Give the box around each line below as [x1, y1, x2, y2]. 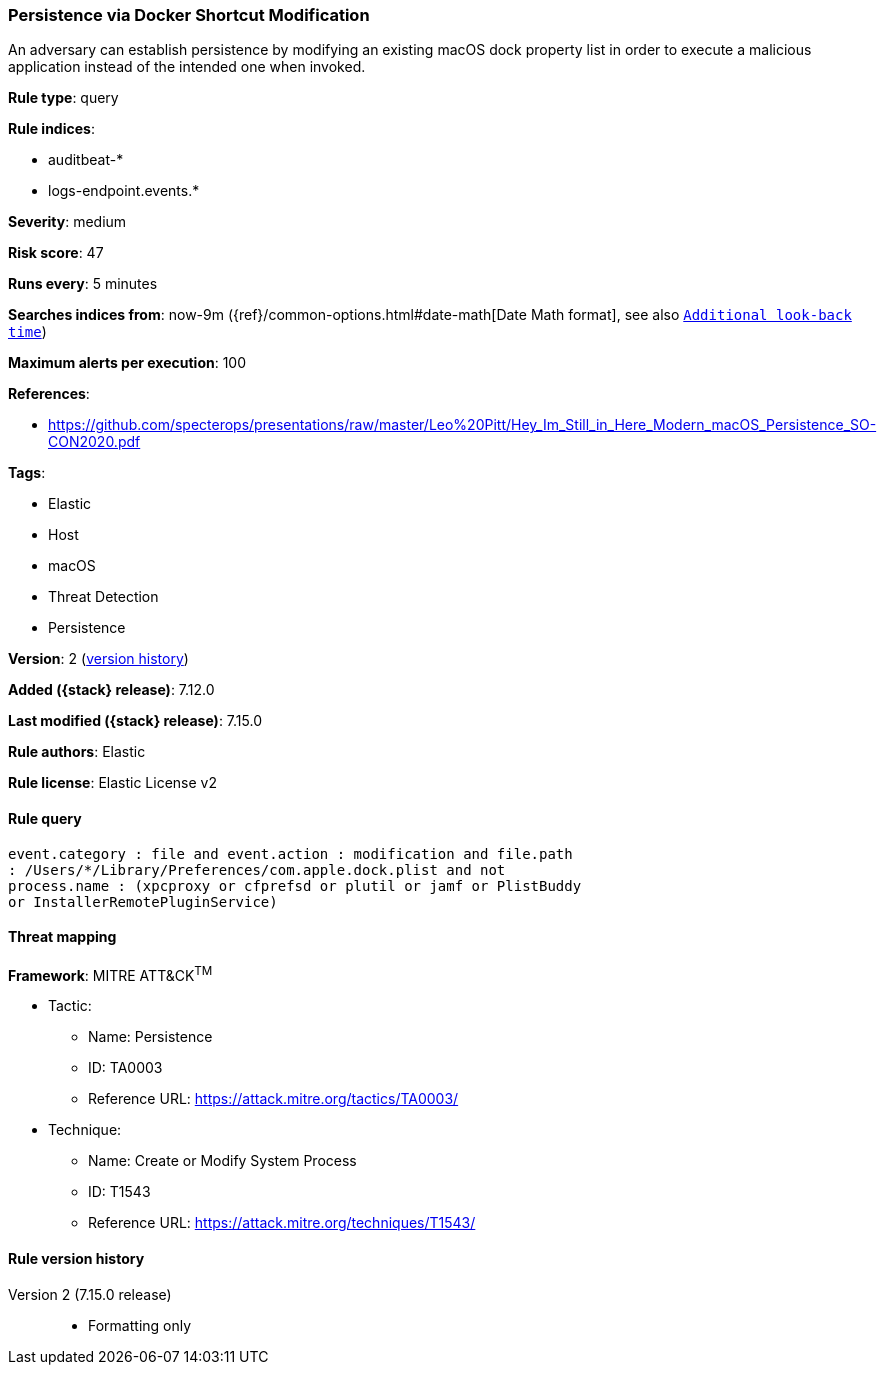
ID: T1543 [88, 1183, 151, 1201]
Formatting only [88, 1316, 192, 1334]
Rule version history [8, 1250, 145, 1268]
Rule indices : [8, 120, 95, 138]
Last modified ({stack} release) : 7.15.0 [8, 712, 262, 730]
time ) [8, 323, 47, 341]
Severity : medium [8, 213, 127, 231]
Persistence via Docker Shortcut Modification [8, 5, 370, 25]
